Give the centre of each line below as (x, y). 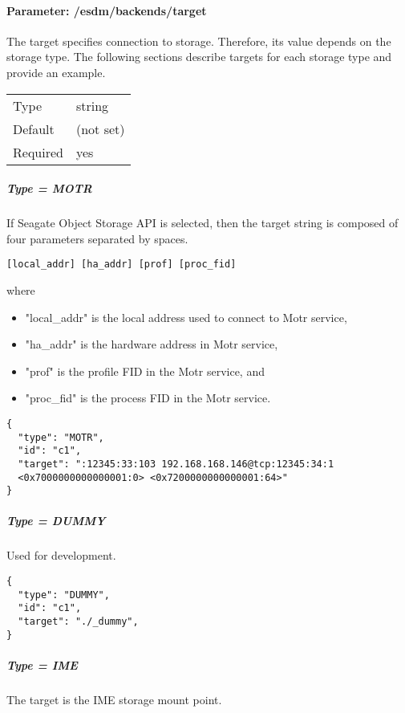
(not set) (100, 128)
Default (34, 128)
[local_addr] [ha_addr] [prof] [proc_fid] (121, 265)
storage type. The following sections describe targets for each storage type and (199, 57)
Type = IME (42, 664)
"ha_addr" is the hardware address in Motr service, (152, 344)
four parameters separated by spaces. (97, 238)
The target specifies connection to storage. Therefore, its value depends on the (199, 41)
